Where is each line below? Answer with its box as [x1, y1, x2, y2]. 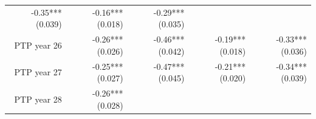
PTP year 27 [14, 66, 62, 78]
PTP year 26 [14, 38, 62, 51]
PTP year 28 [14, 92, 62, 105]
